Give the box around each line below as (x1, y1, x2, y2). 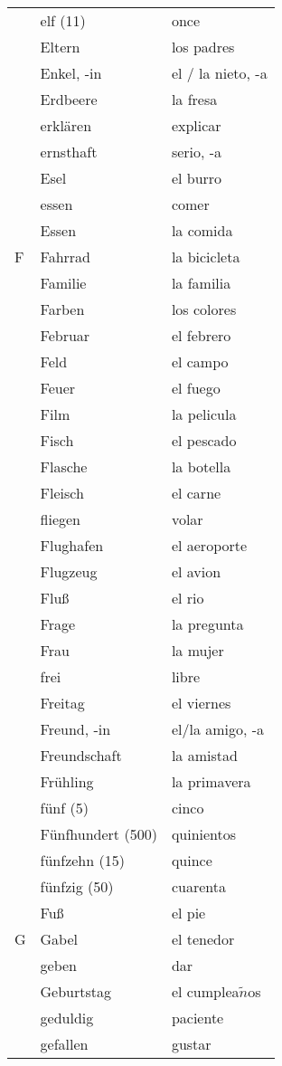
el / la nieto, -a (171, 62, 268, 83)
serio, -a (171, 141, 222, 162)
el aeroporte (171, 535, 248, 556)
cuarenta (171, 876, 226, 897)
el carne (171, 482, 221, 503)
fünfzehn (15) (40, 850, 125, 871)
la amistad (171, 745, 238, 766)
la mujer (171, 640, 224, 661)
